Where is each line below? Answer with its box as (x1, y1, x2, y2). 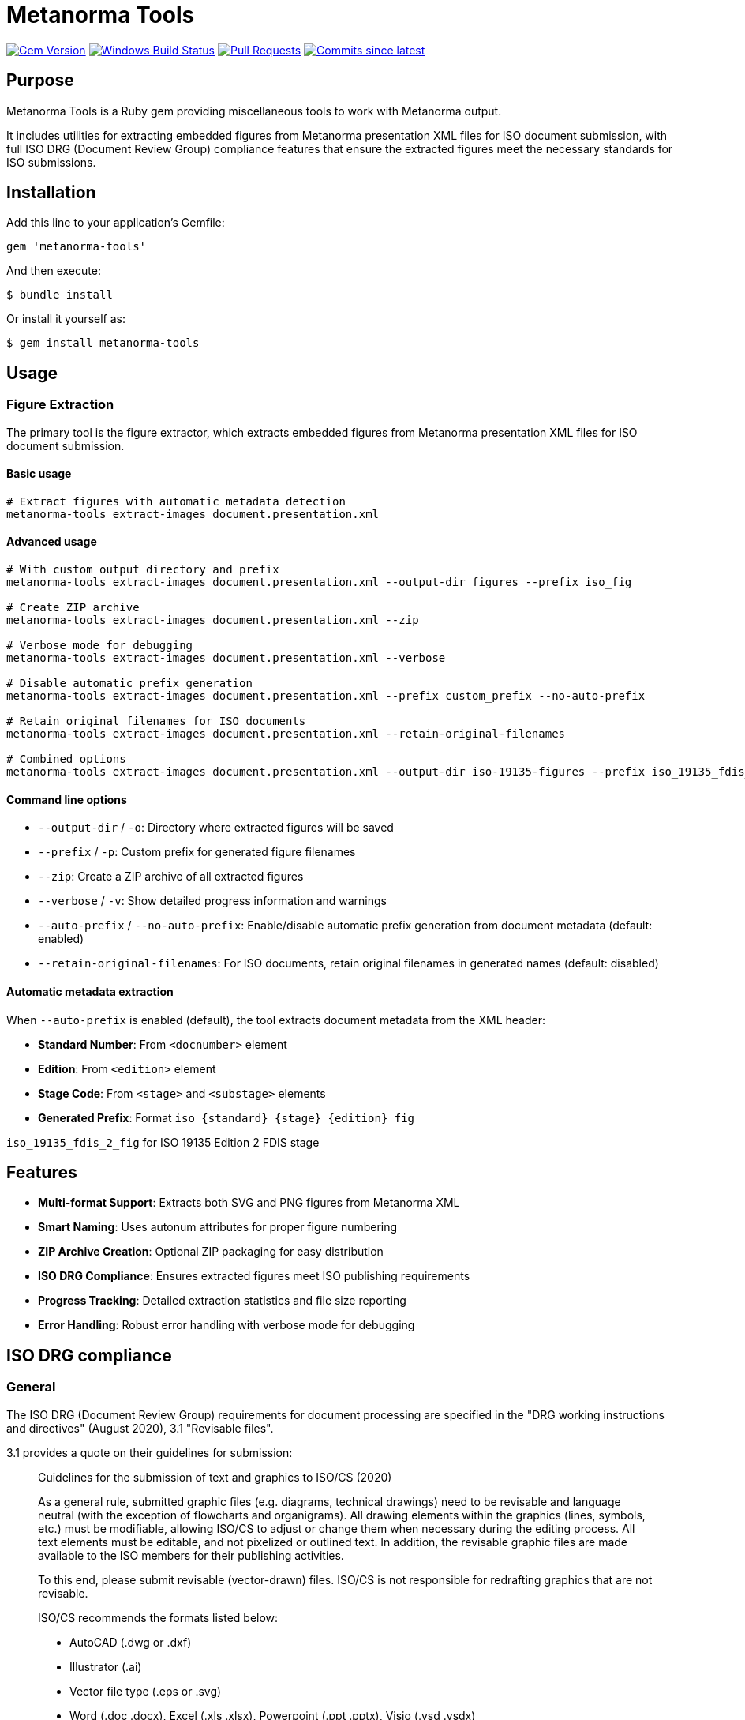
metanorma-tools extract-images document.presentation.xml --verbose (6, 652, 446, 665)
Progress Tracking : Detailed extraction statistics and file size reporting (38, 1294, 406, 1308)
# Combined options (6, 753, 126, 766)
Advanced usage (6, 535, 97, 549)
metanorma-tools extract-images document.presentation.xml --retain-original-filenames (6, 727, 566, 741)
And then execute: (6, 264, 101, 278)
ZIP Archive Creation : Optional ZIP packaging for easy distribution (38, 1245, 384, 1259)
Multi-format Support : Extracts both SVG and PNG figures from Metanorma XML (38, 1196, 460, 1210)
